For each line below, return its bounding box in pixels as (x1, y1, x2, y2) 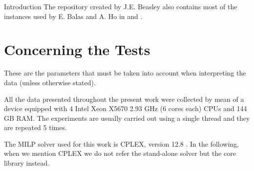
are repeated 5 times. (4, 122, 67, 133)
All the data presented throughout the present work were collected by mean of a (4, 94, 244, 104)
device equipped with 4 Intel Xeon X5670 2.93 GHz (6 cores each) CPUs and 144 (4, 103, 247, 114)
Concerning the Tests (4, 39, 150, 59)
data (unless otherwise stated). (4, 77, 96, 87)
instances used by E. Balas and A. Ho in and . (4, 11, 143, 21)
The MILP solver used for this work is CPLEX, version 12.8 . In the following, (4, 138, 239, 149)
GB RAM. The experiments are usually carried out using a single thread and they (4, 113, 250, 123)
